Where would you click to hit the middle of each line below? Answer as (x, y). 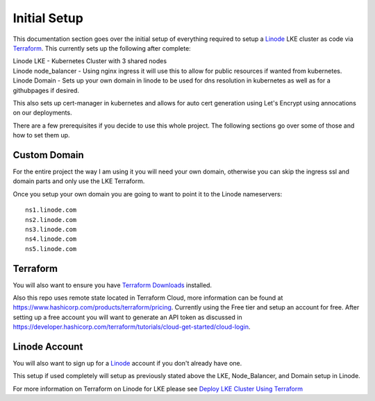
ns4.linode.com (51, 239)
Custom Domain (49, 155)
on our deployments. (42, 113)
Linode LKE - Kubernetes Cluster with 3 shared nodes (90, 61)
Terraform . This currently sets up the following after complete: (102, 48)
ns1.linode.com (51, 210)
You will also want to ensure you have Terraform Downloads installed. (112, 285)
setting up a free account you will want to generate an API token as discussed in (127, 317)
